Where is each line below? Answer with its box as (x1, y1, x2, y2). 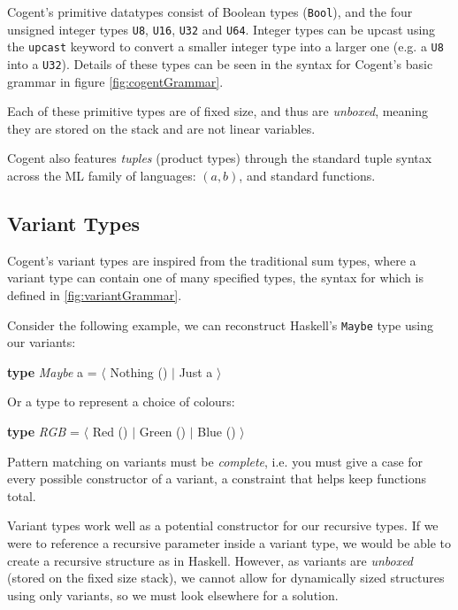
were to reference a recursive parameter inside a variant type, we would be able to (7, 533, 452, 552)
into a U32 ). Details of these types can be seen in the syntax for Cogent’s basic (7, 54, 433, 73)
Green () (139, 422, 186, 441)
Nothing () (110, 362, 168, 381)
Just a (179, 362, 213, 381)
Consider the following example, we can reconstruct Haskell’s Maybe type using (7, 315, 433, 334)
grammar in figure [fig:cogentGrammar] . (7, 72, 224, 90)
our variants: (7, 333, 76, 351)
